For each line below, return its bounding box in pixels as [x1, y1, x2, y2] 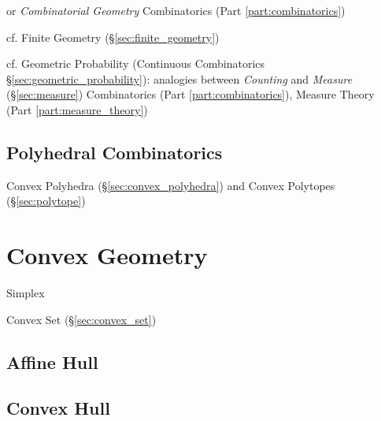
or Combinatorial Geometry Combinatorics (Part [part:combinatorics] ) [6, 2, 346, 18]
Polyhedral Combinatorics [6, 140, 223, 164]
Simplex [6, 285, 45, 301]
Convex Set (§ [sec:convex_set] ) [6, 311, 157, 327]
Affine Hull [6, 349, 98, 374]
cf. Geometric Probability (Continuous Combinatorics [6, 55, 265, 72]
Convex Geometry [6, 239, 208, 271]
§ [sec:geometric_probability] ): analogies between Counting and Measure [6, 70, 353, 87]
